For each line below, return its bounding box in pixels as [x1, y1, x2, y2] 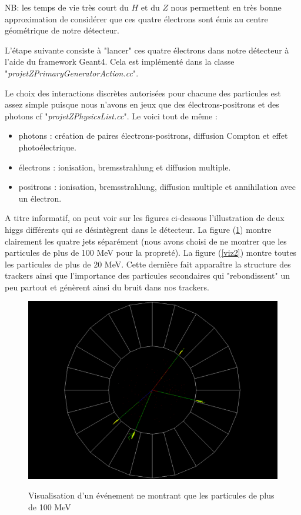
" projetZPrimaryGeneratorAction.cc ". [5, 66, 139, 79]
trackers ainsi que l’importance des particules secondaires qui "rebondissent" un [5, 269, 290, 282]
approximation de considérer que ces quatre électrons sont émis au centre [5, 12, 268, 25]
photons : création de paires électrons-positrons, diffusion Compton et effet [18, 129, 288, 142]
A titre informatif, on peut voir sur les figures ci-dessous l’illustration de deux [5, 212, 285, 224]
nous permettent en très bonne [170, 1, 282, 13]
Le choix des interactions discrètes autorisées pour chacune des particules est [5, 86, 281, 99]
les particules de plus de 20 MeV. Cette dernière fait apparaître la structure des [5, 257, 291, 270]
